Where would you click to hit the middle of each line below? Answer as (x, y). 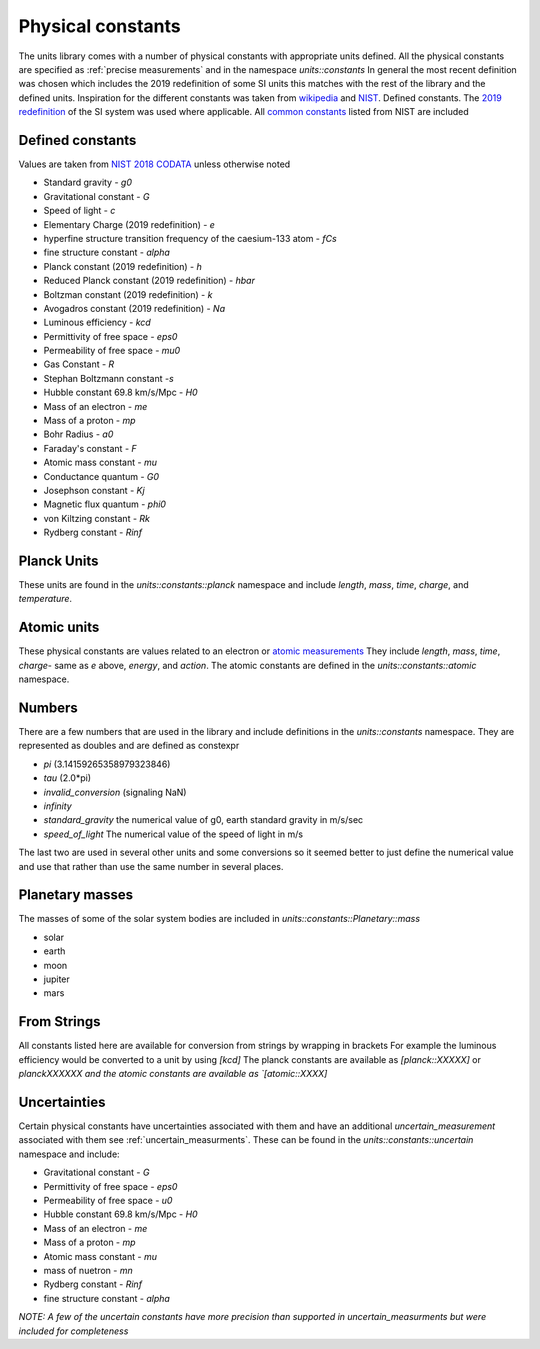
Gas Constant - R (79, 364)
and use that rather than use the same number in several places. (151, 866)
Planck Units (58, 560)
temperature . (45, 599)
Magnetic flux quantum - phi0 (105, 504)
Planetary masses (76, 895)
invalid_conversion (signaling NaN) (115, 792)
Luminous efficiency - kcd (97, 322)
